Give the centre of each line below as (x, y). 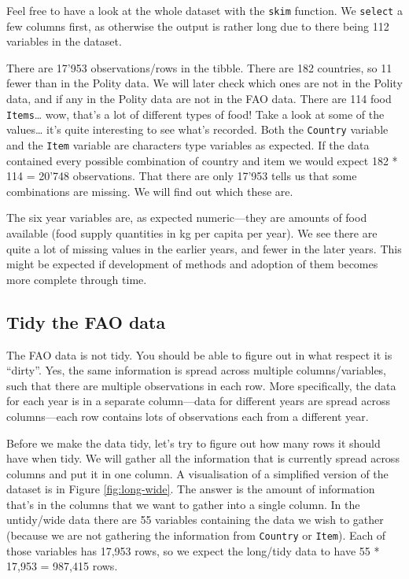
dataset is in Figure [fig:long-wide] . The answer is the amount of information (191, 489)
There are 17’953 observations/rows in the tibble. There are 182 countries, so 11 (199, 67)
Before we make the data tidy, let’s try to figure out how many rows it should (193, 443)
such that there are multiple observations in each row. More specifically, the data (201, 385)
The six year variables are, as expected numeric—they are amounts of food (187, 218)
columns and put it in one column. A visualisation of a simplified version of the (197, 473)
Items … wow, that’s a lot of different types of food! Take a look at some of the (195, 114)
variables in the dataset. (64, 41)
